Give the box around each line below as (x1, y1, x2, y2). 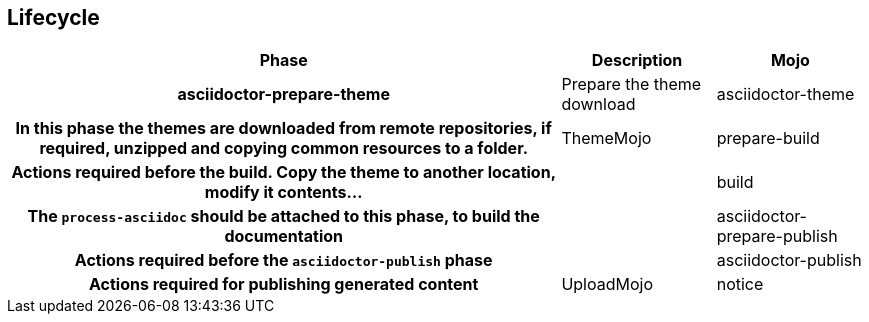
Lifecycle (7, 5, 100, 30)
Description (591, 50, 683, 71)
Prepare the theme (561, 74, 702, 95)
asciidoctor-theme (716, 84, 855, 105)
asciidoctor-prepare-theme (177, 84, 390, 105)
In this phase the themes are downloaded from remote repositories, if (15, 118, 552, 139)
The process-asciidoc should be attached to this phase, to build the (27, 206, 540, 227)
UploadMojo (561, 274, 654, 295)
